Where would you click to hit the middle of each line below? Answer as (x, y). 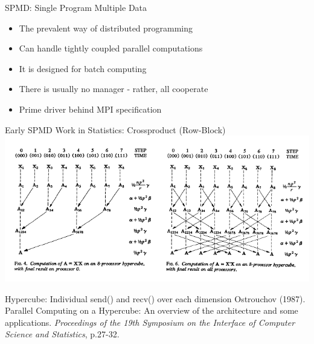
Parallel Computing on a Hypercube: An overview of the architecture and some (152, 310)
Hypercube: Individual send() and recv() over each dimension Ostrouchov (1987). (155, 298)
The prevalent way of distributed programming (106, 28)
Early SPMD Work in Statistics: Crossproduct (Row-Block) (115, 129)
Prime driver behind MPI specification (90, 109)
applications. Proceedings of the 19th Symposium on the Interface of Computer (150, 322)
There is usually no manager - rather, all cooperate (114, 89)
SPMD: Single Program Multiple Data (76, 7)
